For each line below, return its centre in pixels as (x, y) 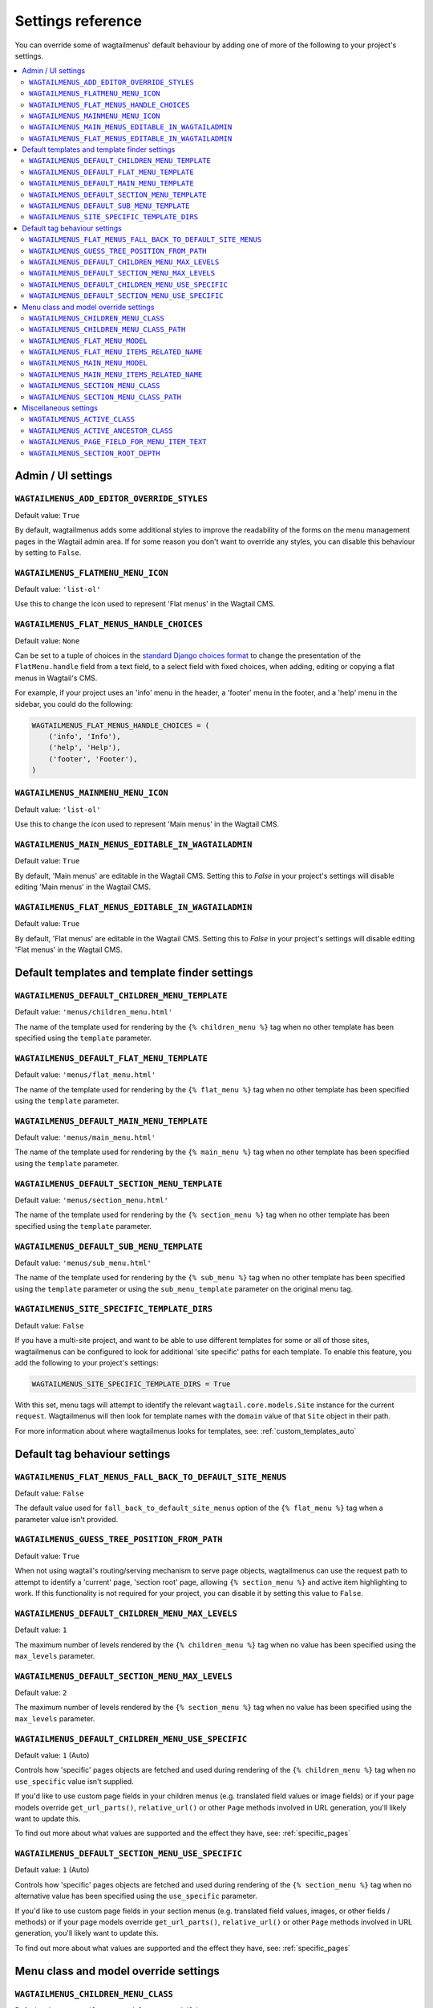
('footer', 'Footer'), (93, 759)
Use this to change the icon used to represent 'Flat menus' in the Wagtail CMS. (145, 604)
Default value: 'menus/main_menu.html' (85, 1137)
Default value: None (47, 641)
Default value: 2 (41, 1693)
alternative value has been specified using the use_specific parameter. (136, 1896)
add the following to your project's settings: (87, 1363)
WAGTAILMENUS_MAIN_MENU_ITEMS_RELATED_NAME (116, 374)
